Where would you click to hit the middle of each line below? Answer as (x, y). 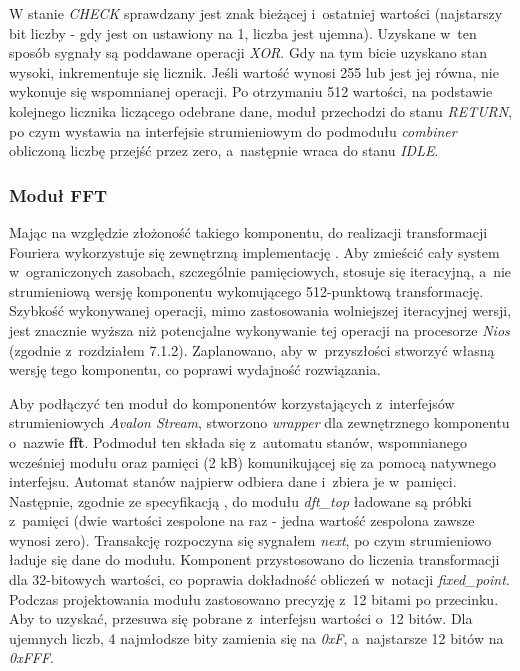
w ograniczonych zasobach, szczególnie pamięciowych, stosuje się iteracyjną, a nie (260, 271)
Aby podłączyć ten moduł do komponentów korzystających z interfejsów (232, 402)
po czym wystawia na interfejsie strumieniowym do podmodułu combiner (233, 130)
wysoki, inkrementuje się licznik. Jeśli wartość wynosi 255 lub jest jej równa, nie (254, 71)
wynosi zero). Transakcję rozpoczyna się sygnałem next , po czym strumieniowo (250, 539)
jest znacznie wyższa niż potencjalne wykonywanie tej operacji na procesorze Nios (259, 329)
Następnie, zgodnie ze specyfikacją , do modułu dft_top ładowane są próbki (240, 500)
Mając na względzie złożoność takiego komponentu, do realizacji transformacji (248, 231)
